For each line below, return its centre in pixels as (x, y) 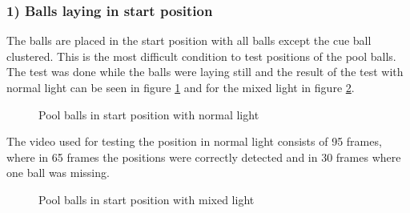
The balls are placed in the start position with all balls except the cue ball (189, 40)
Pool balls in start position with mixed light (147, 199)
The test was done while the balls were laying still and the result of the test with (205, 72)
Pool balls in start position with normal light (149, 114)
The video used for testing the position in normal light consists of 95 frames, (194, 141)
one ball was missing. (58, 173)
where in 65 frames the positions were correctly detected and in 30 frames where (204, 157)
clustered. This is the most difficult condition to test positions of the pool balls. (201, 56)
